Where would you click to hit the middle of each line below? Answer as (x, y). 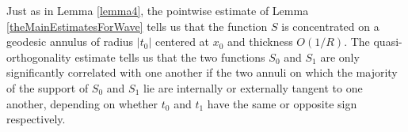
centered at (182, 41)
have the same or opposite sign (282, 103)
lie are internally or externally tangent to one (253, 87)
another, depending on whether (82, 103)
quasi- (388, 41)
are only (340, 57)
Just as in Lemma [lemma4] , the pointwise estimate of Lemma (158, 10)
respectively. (36, 119)
